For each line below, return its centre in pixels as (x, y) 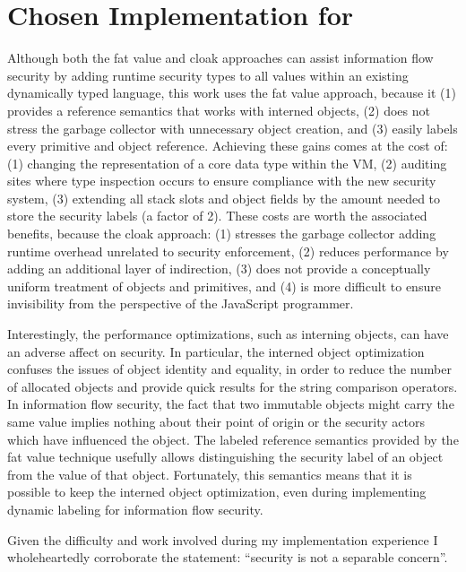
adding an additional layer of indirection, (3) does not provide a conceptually (219, 269)
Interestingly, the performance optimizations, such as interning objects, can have (228, 334)
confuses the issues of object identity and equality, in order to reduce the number (229, 369)
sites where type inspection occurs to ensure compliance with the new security (222, 181)
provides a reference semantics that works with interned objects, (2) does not (219, 110)
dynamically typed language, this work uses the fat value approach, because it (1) (232, 93)
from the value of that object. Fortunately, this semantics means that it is (210, 474)
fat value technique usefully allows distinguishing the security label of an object (225, 457)
